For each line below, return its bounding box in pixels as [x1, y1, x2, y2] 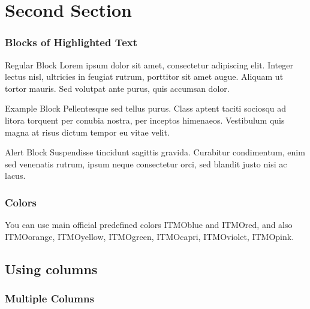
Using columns [5, 259, 98, 278]
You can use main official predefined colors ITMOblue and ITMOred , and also [5, 218, 293, 231]
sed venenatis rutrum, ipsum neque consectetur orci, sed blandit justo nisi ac [5, 157, 287, 170]
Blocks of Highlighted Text [5, 35, 138, 50]
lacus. [5, 169, 26, 182]
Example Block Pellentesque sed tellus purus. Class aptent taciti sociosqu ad [5, 102, 287, 115]
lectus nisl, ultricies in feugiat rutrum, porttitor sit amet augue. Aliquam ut [5, 70, 284, 83]
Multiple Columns [5, 291, 94, 306]
